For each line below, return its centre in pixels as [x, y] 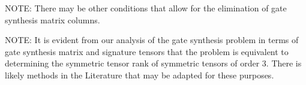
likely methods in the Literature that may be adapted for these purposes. [139, 75]
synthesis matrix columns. [52, 19]
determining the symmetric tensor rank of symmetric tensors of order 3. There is [153, 63]
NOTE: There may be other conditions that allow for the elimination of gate [146, 8]
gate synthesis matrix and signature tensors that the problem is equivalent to [147, 51]
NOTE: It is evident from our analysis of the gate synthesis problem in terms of [152, 40]
